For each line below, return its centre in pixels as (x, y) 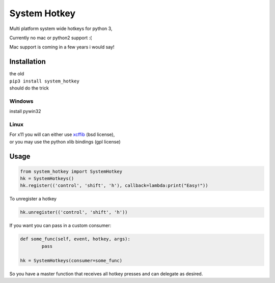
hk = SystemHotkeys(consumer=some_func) (71, 260)
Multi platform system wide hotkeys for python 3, (61, 29)
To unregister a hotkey (33, 199)
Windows (21, 101)
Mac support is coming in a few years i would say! (62, 47)
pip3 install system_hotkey (45, 81)
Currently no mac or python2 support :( (51, 38)
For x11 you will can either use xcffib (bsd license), (62, 134)
